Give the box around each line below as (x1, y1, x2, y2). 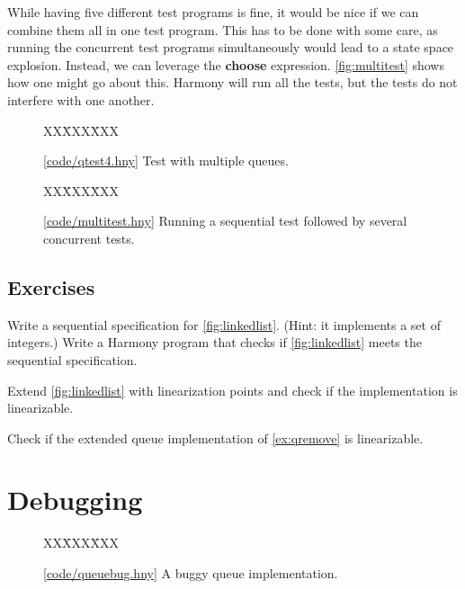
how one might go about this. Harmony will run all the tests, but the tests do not (7, 73, 458, 92)
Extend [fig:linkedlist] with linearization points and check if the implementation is (7, 380, 458, 399)
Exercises (7, 272, 95, 300)
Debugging (7, 481, 143, 518)
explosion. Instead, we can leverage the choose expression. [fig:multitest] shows (7, 55, 444, 74)
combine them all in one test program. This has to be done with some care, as (7, 20, 438, 39)
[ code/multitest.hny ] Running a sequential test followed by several (43, 211, 407, 230)
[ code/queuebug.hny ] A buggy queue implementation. (43, 564, 338, 583)
